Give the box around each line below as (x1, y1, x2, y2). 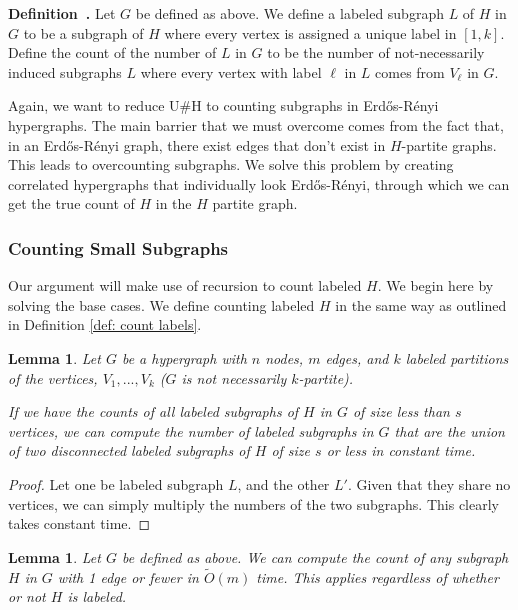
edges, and (325, 347, 389, 368)
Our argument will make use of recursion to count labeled (8, 275, 362, 296)
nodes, (265, 347, 304, 368)
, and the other (237, 473, 330, 494)
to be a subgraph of (23, 22, 144, 43)
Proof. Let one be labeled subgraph (8, 473, 224, 494)
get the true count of (8, 193, 135, 214)
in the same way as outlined (335, 294, 507, 315)
